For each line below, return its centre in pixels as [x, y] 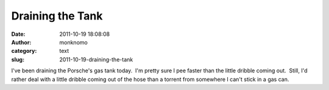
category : [24, 51]
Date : [18, 34]
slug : [18, 59]
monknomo [73, 42]
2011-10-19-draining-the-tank [96, 59]
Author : [21, 42]
